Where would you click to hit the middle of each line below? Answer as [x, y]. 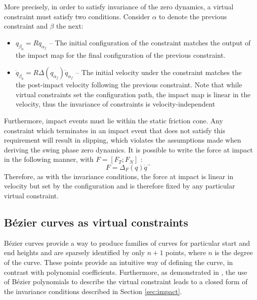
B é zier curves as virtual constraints [96, 222]
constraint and [26, 26]
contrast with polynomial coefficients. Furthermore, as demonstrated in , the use [126, 272]
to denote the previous [193, 16]
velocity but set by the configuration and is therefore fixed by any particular [120, 186]
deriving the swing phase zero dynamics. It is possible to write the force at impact [128, 149]
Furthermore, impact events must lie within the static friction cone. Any [114, 120]
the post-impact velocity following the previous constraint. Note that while [129, 85]
